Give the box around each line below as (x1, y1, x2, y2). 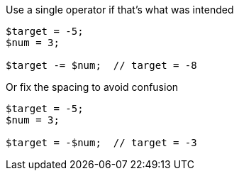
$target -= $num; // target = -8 (6, 60, 197, 71)
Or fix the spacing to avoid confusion (6, 81, 179, 93)
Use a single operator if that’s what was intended (6, 4, 234, 16)
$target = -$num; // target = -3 (6, 137, 197, 148)
